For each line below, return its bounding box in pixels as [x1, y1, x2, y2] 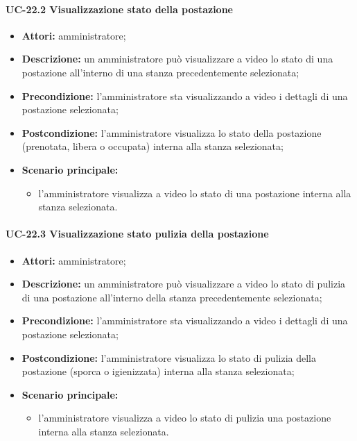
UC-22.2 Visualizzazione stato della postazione [6, 1, 233, 16]
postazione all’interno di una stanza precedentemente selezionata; [21, 65, 299, 79]
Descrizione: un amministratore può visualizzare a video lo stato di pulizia [21, 276, 346, 291]
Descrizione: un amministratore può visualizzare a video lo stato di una [21, 51, 333, 66]
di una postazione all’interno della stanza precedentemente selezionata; [21, 290, 322, 304]
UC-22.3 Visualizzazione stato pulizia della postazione [6, 226, 269, 241]
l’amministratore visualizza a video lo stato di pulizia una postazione [38, 410, 331, 425]
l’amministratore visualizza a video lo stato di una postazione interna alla [38, 185, 351, 200]
